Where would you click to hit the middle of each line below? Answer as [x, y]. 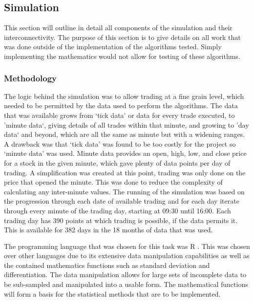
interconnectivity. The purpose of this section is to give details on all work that [122, 37]
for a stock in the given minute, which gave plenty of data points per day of [117, 162]
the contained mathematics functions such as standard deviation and [107, 265]
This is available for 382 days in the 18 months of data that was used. [108, 230]
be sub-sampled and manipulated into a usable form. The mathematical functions [126, 284]
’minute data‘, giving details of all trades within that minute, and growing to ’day [127, 124]
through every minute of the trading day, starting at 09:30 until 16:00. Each [117, 210]
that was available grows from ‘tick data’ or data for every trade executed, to [119, 115]
